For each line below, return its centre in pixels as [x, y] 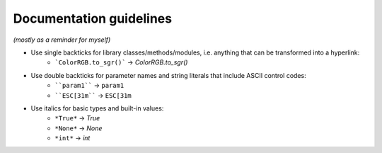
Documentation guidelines [93, 18]
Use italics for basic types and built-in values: [97, 108]
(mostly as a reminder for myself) [62, 40]
